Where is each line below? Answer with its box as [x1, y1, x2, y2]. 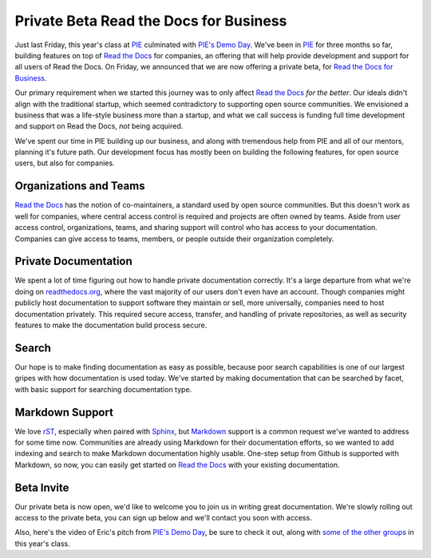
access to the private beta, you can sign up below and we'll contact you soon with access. [14, 513, 313, 523]
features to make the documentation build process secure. [14, 320, 208, 330]
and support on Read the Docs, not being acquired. [14, 121, 184, 131]
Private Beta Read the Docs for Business [14, 12, 287, 30]
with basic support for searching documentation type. [14, 384, 192, 394]
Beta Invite [14, 481, 69, 494]
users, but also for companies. [14, 158, 115, 168]
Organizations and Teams [14, 180, 145, 193]
